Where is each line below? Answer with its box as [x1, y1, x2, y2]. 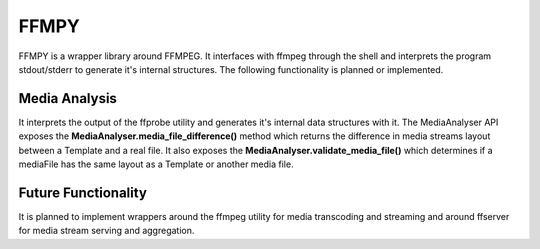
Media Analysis [18, 90, 117, 107]
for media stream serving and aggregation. [18, 225, 195, 237]
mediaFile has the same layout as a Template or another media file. [18, 158, 294, 170]
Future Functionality [18, 184, 147, 201]
